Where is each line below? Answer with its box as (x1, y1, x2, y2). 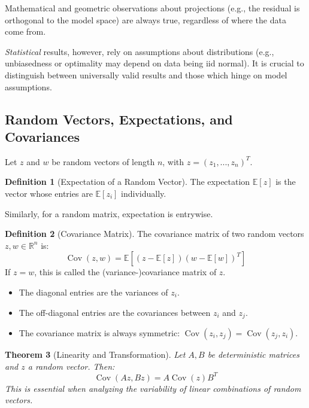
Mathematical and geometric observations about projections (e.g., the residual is (5, 2, 300, 14)
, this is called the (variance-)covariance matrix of (34, 266, 217, 278)
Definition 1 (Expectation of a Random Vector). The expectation (5, 175, 250, 188)
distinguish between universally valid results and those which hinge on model (5, 68, 287, 81)
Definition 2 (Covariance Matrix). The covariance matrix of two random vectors (5, 227, 304, 240)
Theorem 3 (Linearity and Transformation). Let (5, 348, 186, 360)
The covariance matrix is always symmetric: (19, 326, 180, 339)
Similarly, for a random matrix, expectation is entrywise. (5, 207, 213, 220)
